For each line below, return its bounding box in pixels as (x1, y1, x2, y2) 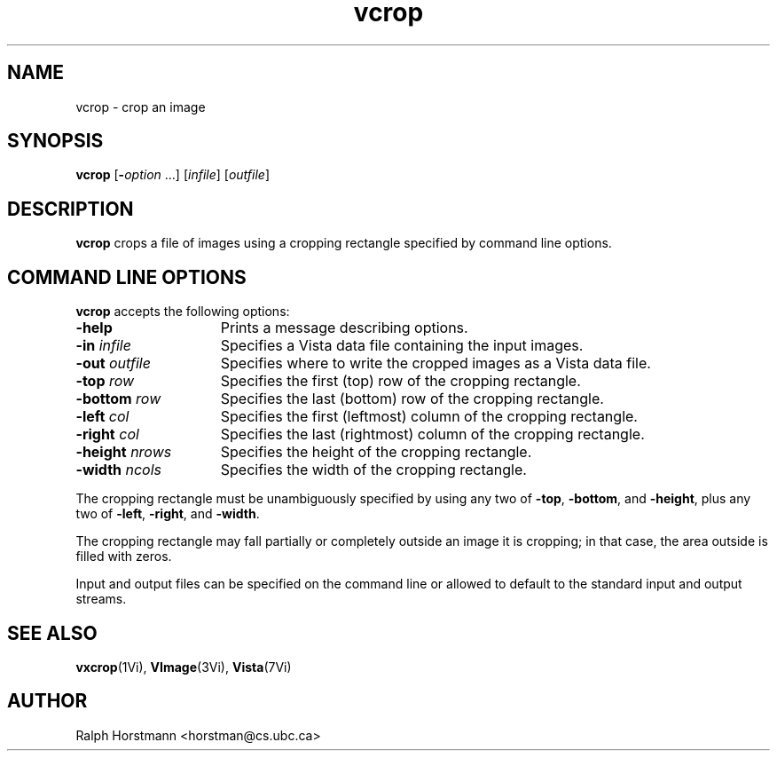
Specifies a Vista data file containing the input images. (220, 336, 584, 355)
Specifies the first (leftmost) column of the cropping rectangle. (220, 407, 638, 426)
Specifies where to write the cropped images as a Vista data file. (220, 354, 651, 373)
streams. (75, 591, 127, 607)
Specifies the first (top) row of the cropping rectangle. (220, 372, 581, 391)
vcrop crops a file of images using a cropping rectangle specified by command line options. (75, 235, 612, 251)
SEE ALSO (7, 621, 98, 644)
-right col (75, 425, 139, 444)
